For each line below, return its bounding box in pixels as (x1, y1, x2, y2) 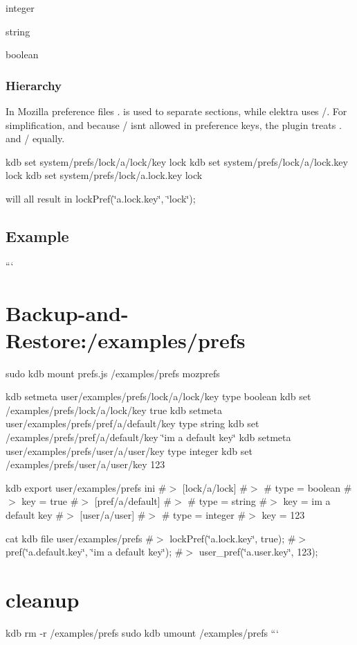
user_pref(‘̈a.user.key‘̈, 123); (199, 544, 318, 559)
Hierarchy (6, 76, 62, 94)
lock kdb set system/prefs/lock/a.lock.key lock (6, 168, 203, 182)
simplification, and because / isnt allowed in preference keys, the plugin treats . (6, 117, 342, 132)
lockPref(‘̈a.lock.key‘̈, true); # (170, 531, 296, 545)
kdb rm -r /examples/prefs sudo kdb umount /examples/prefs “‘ (6, 625, 279, 639)
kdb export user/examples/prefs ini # (6, 480, 167, 495)
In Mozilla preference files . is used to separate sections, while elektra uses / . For (6, 104, 347, 118)
